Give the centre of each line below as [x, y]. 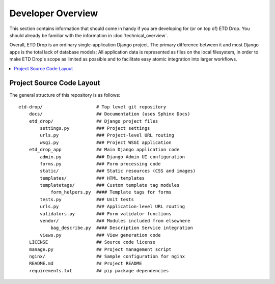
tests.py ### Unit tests [87, 199]
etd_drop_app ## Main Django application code [104, 150]
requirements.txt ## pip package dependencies [99, 271]
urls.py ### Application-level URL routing [113, 207]
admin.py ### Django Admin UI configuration [113, 157]
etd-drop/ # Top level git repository [92, 107]
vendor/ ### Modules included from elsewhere [115, 221]
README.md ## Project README [85, 264]
